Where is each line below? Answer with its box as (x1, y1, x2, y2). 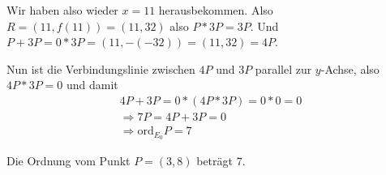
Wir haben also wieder (6, 2, 118, 18)
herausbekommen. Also (158, 2, 273, 18)
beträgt (196, 152, 233, 169)
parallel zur (255, 60, 312, 77)
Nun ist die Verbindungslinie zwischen (6, 60, 195, 77)
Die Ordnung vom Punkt (6, 152, 131, 169)
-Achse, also (320, 60, 380, 77)
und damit (66, 76, 118, 93)
